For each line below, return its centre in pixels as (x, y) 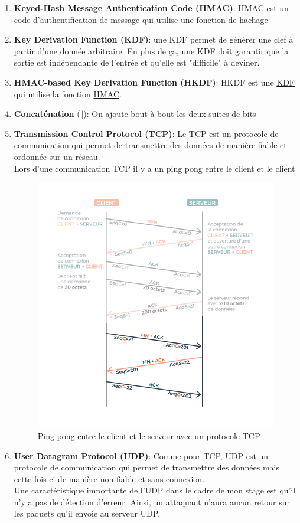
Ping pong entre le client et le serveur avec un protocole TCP (149, 435)
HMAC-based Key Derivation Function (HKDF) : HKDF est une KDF (154, 82)
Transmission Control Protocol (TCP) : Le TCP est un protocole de (146, 133)
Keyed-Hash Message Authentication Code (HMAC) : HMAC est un (151, 8)
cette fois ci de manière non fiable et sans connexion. (109, 478)
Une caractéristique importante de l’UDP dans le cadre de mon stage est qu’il (155, 490)
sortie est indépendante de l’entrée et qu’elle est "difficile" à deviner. (137, 62)
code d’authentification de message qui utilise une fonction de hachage (141, 19)
